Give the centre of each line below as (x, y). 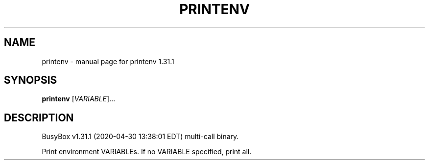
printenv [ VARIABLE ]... (79, 99)
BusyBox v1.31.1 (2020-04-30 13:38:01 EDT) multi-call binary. (140, 137)
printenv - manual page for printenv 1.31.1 (108, 61)
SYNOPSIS (31, 80)
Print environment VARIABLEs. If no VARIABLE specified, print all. (147, 152)
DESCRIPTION (39, 117)
